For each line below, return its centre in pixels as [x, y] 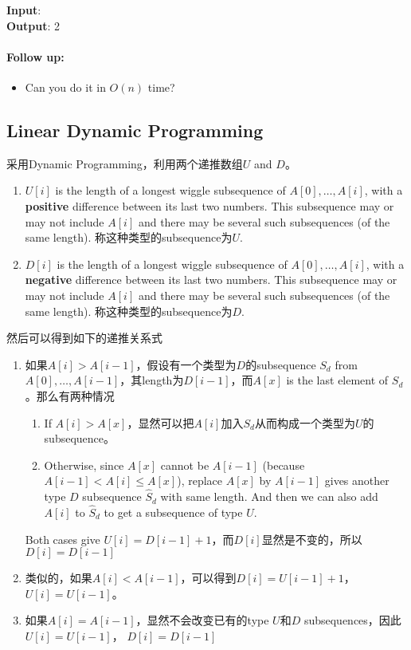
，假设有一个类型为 [186, 364]
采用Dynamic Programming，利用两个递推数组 [125, 163]
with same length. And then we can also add [269, 496]
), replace [200, 481]
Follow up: [35, 56]
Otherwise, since [84, 465]
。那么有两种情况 [70, 395]
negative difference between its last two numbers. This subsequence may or [211, 280]
